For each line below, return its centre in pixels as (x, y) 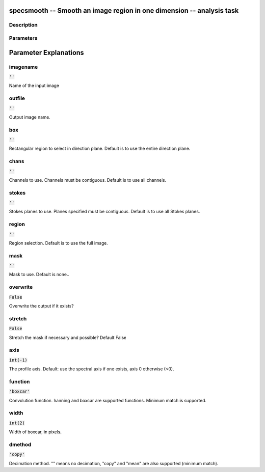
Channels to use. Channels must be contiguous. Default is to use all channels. (88, 180)
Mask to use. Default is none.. (39, 275)
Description (23, 25)
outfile (17, 98)
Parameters (23, 38)
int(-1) (18, 360)
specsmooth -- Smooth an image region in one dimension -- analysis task (124, 11)
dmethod (20, 444)
